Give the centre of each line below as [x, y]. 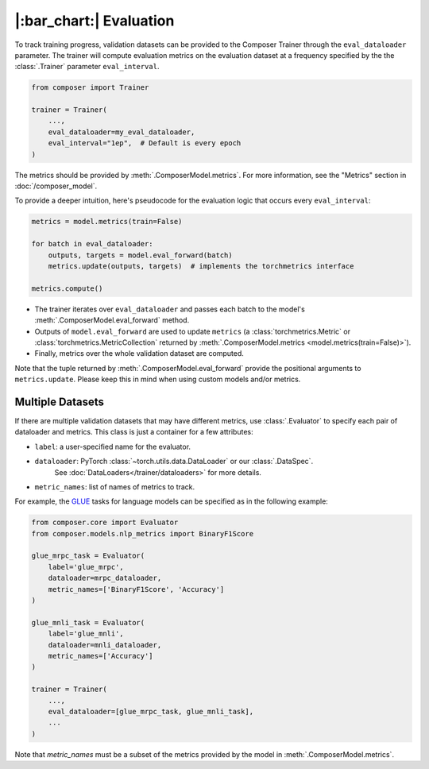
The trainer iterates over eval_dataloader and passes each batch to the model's [170, 309]
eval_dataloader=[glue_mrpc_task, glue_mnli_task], [151, 711]
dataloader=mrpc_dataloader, [105, 578]
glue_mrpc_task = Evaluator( [88, 556]
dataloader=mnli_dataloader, [105, 645]
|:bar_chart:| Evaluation [95, 21]
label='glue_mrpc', [86, 567]
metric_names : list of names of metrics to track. [115, 487]
